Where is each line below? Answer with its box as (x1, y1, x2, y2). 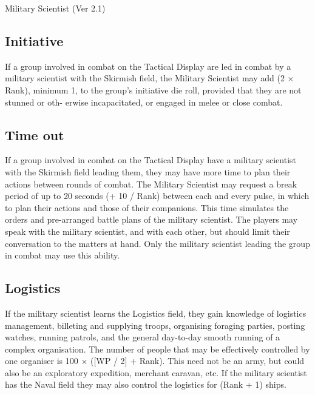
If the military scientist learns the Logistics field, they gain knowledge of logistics (5, 306, 307, 319)
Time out (5, 125, 64, 144)
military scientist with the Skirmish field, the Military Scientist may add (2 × (5, 72, 294, 84)
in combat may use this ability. (5, 249, 120, 262)
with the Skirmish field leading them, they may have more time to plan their (5, 165, 291, 178)
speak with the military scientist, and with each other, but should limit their (5, 225, 290, 237)
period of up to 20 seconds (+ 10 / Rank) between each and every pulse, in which (5, 189, 310, 202)
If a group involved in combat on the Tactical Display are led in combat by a (5, 59, 291, 72)
